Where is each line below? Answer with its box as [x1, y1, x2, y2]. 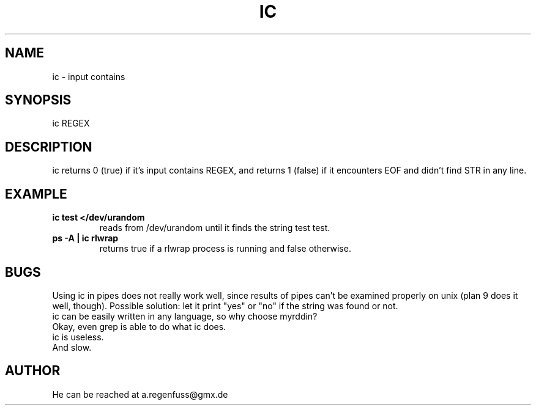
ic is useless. [52, 331, 104, 342]
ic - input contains [52, 71, 125, 82]
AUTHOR [5, 363, 61, 379]
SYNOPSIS [5, 92, 72, 108]
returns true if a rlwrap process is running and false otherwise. [99, 243, 351, 254]
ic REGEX [52, 118, 90, 129]
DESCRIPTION [5, 139, 92, 155]
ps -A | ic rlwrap [52, 233, 119, 244]
